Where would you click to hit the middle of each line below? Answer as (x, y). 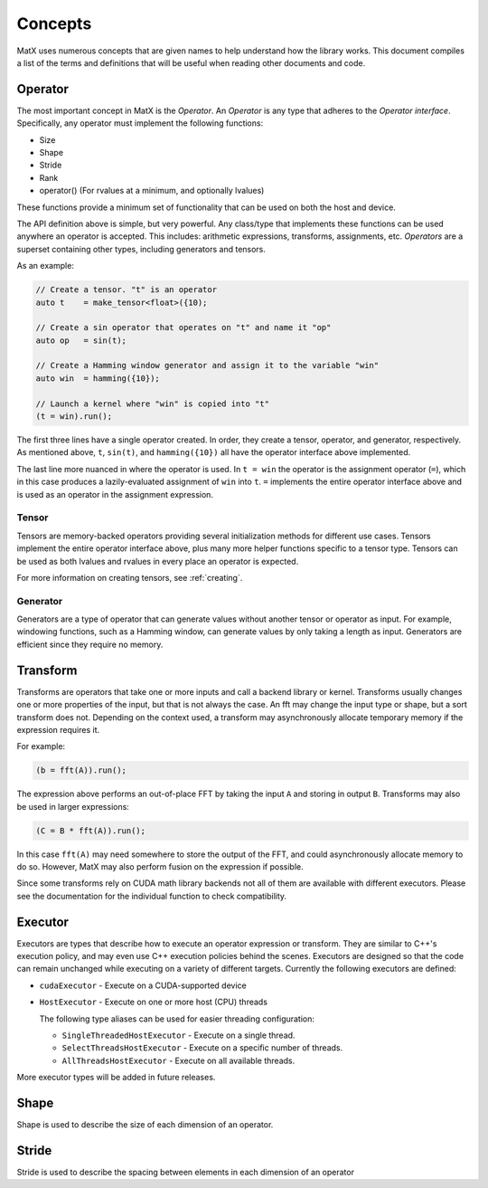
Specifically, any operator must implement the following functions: (140, 123)
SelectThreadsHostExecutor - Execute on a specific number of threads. (202, 1048)
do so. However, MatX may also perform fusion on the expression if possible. (160, 867)
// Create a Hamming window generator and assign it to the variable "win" (207, 366)
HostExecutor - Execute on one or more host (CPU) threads (154, 1002)
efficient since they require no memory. (90, 644)
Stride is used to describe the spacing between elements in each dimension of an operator (185, 1173)
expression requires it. (58, 729)
